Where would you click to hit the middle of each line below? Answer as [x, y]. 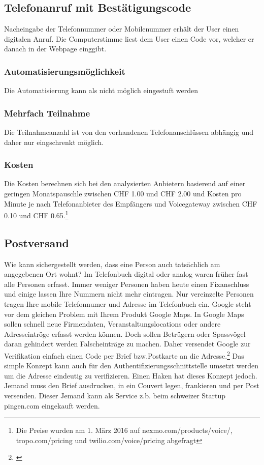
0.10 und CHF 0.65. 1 [36, 214]
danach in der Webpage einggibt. [55, 49]
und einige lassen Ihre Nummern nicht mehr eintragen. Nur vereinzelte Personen [129, 294]
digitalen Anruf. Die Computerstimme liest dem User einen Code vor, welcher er [129, 38]
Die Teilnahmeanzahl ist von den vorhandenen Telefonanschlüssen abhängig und [129, 132]
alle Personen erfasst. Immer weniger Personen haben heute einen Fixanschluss [127, 284]
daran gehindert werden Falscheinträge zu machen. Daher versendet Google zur [127, 344]
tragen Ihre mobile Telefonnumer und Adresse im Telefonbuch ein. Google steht [128, 304]
